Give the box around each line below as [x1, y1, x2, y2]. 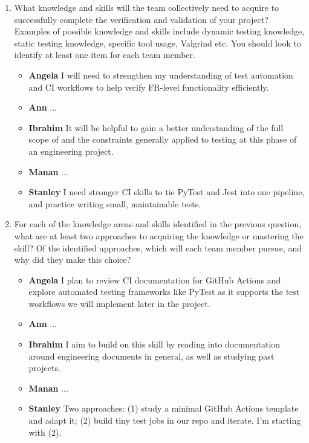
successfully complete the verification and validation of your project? [14, 13, 268, 25]
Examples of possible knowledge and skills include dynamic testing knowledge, [14, 25, 305, 37]
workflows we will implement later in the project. [28, 297, 210, 309]
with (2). [28, 425, 62, 438]
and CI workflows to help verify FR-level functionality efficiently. [28, 80, 269, 93]
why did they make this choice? [14, 253, 131, 266]
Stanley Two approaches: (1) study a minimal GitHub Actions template [28, 402, 299, 415]
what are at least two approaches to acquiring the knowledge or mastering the [14, 229, 304, 242]
